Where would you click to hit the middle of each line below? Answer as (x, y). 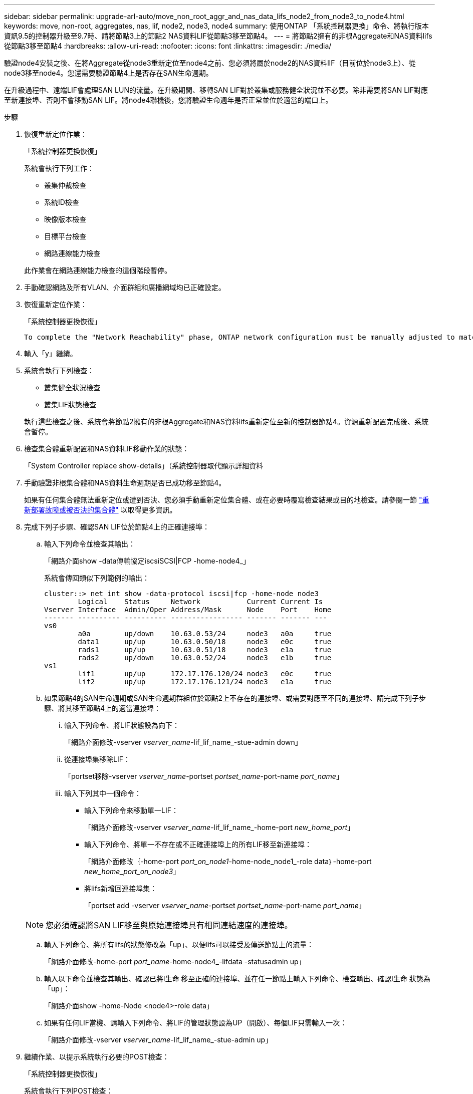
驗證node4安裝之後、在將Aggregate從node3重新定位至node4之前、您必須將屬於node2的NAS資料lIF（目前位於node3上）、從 (210, 63)
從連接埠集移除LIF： (97, 759)
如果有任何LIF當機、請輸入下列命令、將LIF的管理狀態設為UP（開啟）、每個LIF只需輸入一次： (196, 1023)
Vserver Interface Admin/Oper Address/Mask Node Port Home (188, 610)
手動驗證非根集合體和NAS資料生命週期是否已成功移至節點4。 (125, 483)
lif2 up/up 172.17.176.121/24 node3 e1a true (205, 682)
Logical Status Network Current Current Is (200, 602)
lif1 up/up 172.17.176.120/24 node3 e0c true (205, 674)
